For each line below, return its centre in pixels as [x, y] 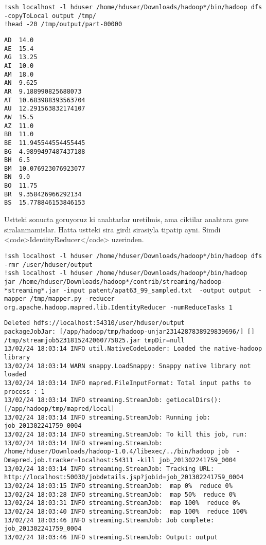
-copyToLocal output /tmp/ [50, 16]
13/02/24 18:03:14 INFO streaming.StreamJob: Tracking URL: [109, 469]
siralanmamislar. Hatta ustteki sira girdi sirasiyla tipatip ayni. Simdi [112, 229]
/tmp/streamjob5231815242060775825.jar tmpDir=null [94, 340]
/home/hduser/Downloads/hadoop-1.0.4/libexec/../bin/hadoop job [117, 452]
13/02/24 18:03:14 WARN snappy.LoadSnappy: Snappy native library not [128, 366]
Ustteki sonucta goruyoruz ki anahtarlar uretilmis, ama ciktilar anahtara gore [126, 219]
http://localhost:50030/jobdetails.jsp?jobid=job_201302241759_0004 [124, 477]
